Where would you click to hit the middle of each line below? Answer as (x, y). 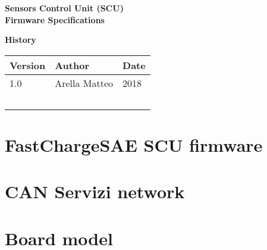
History (21, 40)
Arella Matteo (84, 83)
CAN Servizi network (95, 191)
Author (72, 65)
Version (28, 65)
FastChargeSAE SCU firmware (134, 144)
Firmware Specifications (55, 19)
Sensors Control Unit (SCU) (64, 8)
